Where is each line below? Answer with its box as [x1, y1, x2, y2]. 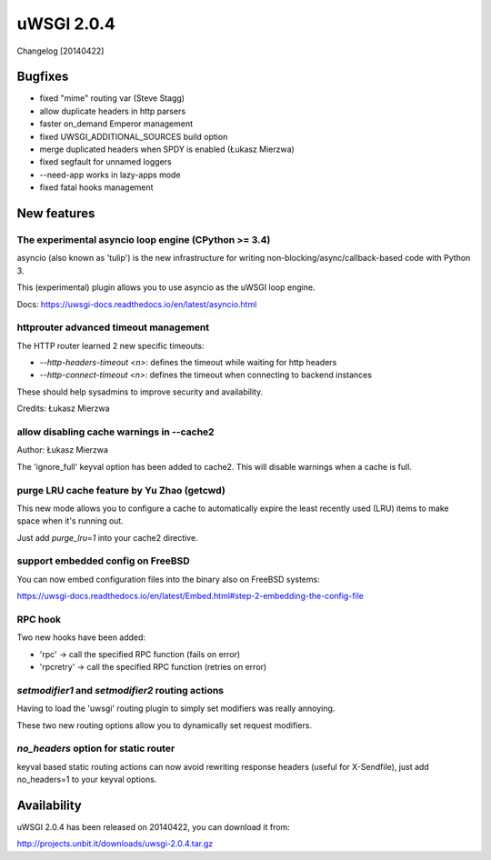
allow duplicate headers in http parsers [39, 105, 186, 116]
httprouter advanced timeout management [16, 321, 209, 334]
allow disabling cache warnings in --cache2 [16, 425, 215, 438]
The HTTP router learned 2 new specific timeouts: [16, 340, 205, 351]
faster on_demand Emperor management [39, 118, 194, 129]
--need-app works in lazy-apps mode [39, 169, 181, 180]
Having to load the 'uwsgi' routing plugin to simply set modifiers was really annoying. [16, 703, 336, 714]
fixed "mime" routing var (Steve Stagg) [39, 93, 185, 104]
